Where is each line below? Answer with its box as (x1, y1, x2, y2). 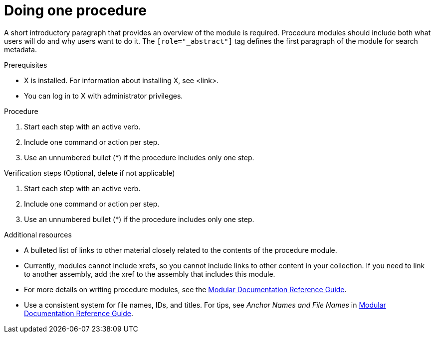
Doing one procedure (4, 2, 147, 19)
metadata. (4, 45, 37, 54)
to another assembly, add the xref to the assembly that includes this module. (24, 269, 275, 278)
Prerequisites (4, 60, 47, 69)
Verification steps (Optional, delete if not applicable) (4, 168, 175, 177)
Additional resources (4, 230, 72, 239)
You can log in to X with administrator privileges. (24, 91, 183, 100)
